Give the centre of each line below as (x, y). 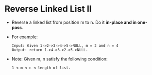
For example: (25, 37)
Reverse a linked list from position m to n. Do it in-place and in (74, 22)
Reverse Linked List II (48, 9)
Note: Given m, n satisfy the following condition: (59, 59)
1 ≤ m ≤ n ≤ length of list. (41, 68)
